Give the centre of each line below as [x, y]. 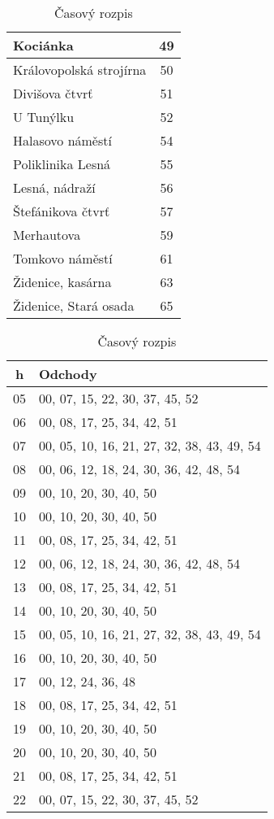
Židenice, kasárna [62, 282]
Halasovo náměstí [62, 140]
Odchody [68, 374]
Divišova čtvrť [53, 93]
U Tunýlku [44, 117]
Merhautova [47, 235]
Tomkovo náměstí [63, 258]
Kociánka [43, 45]
